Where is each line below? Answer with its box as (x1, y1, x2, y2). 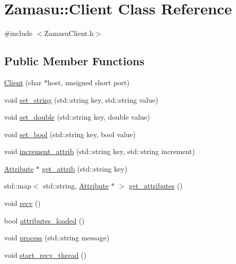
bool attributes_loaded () (4, 215, 84, 225)
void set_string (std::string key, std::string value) (4, 94, 158, 105)
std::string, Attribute (43, 180, 109, 191)
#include (4, 28, 33, 39)
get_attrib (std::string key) (41, 163, 127, 174)
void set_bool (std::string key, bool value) (4, 128, 136, 139)
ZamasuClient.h (44, 28, 94, 39)
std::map (4, 180, 31, 191)
